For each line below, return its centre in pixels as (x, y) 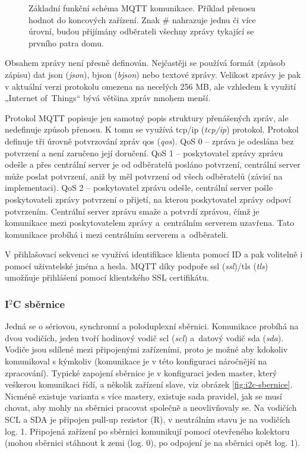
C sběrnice (39, 303)
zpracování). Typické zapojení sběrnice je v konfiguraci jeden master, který (141, 372)
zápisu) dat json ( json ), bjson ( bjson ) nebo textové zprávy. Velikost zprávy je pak (153, 74)
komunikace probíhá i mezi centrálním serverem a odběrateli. (117, 234)
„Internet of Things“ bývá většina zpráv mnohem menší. (108, 98)
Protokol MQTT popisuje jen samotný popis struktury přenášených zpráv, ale (147, 117)
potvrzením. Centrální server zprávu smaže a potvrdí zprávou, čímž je (132, 211)
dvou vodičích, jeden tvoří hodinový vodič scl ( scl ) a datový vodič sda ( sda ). (144, 337)
